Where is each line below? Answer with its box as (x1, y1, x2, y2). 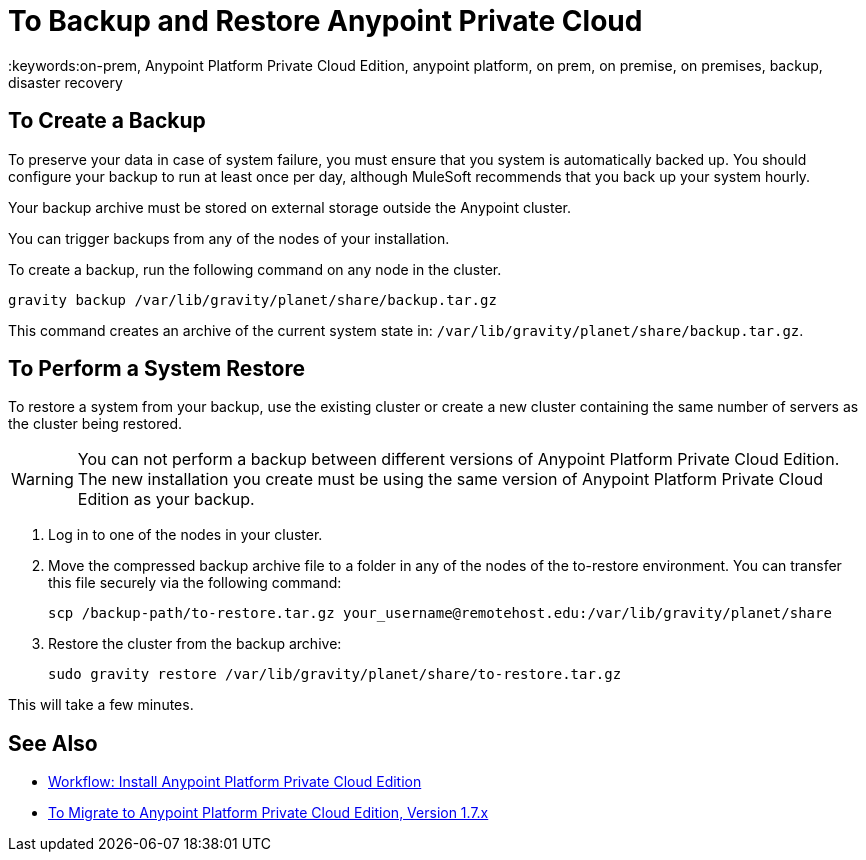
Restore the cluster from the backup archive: (48, 635, 342, 653)
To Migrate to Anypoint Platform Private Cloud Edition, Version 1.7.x (48, 804, 489, 822)
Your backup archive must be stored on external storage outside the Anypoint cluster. (8, 198, 571, 216)
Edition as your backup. (77, 489, 255, 510)
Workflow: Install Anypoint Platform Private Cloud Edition (48, 773, 422, 791)
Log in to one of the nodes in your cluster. (48, 526, 323, 544)
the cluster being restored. (8, 415, 182, 433)
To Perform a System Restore (8, 356, 305, 382)
